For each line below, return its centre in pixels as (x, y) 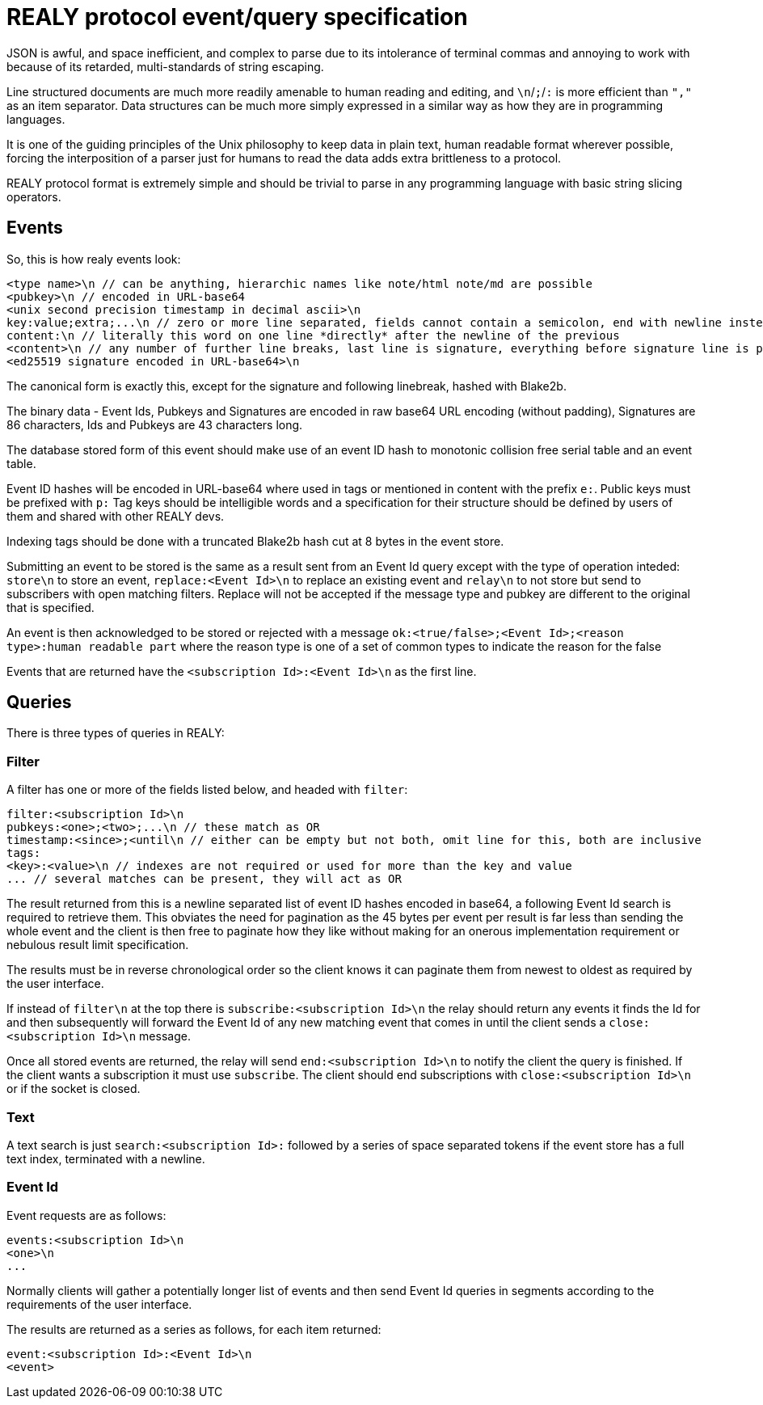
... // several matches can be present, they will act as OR (204, 879)
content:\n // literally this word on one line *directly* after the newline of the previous (313, 335)
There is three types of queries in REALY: (116, 733)
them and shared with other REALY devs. (116, 516)
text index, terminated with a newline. (106, 1158)
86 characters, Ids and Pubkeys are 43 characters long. (155, 424)
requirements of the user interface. (99, 1304)
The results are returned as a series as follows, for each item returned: (194, 1329)
